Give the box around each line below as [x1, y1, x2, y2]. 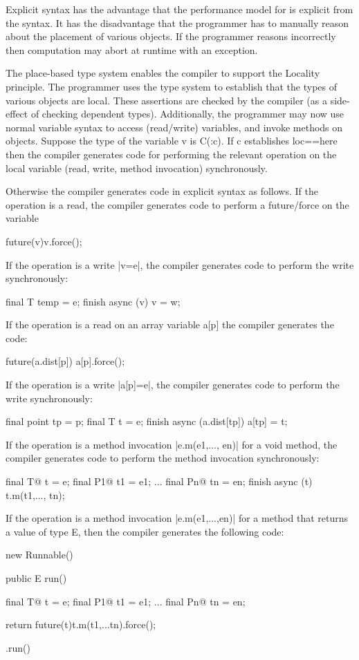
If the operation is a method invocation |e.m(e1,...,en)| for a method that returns [6, 511, 349, 525]
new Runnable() [6, 547, 73, 562]
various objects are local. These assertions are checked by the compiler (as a [6, 93, 327, 107]
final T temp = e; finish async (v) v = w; [6, 294, 181, 308]
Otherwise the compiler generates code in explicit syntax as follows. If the [6, 184, 318, 198]
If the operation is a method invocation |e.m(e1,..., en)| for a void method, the [6, 437, 338, 451]
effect [6, 106, 28, 121]
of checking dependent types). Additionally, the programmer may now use [30, 106, 344, 121]
